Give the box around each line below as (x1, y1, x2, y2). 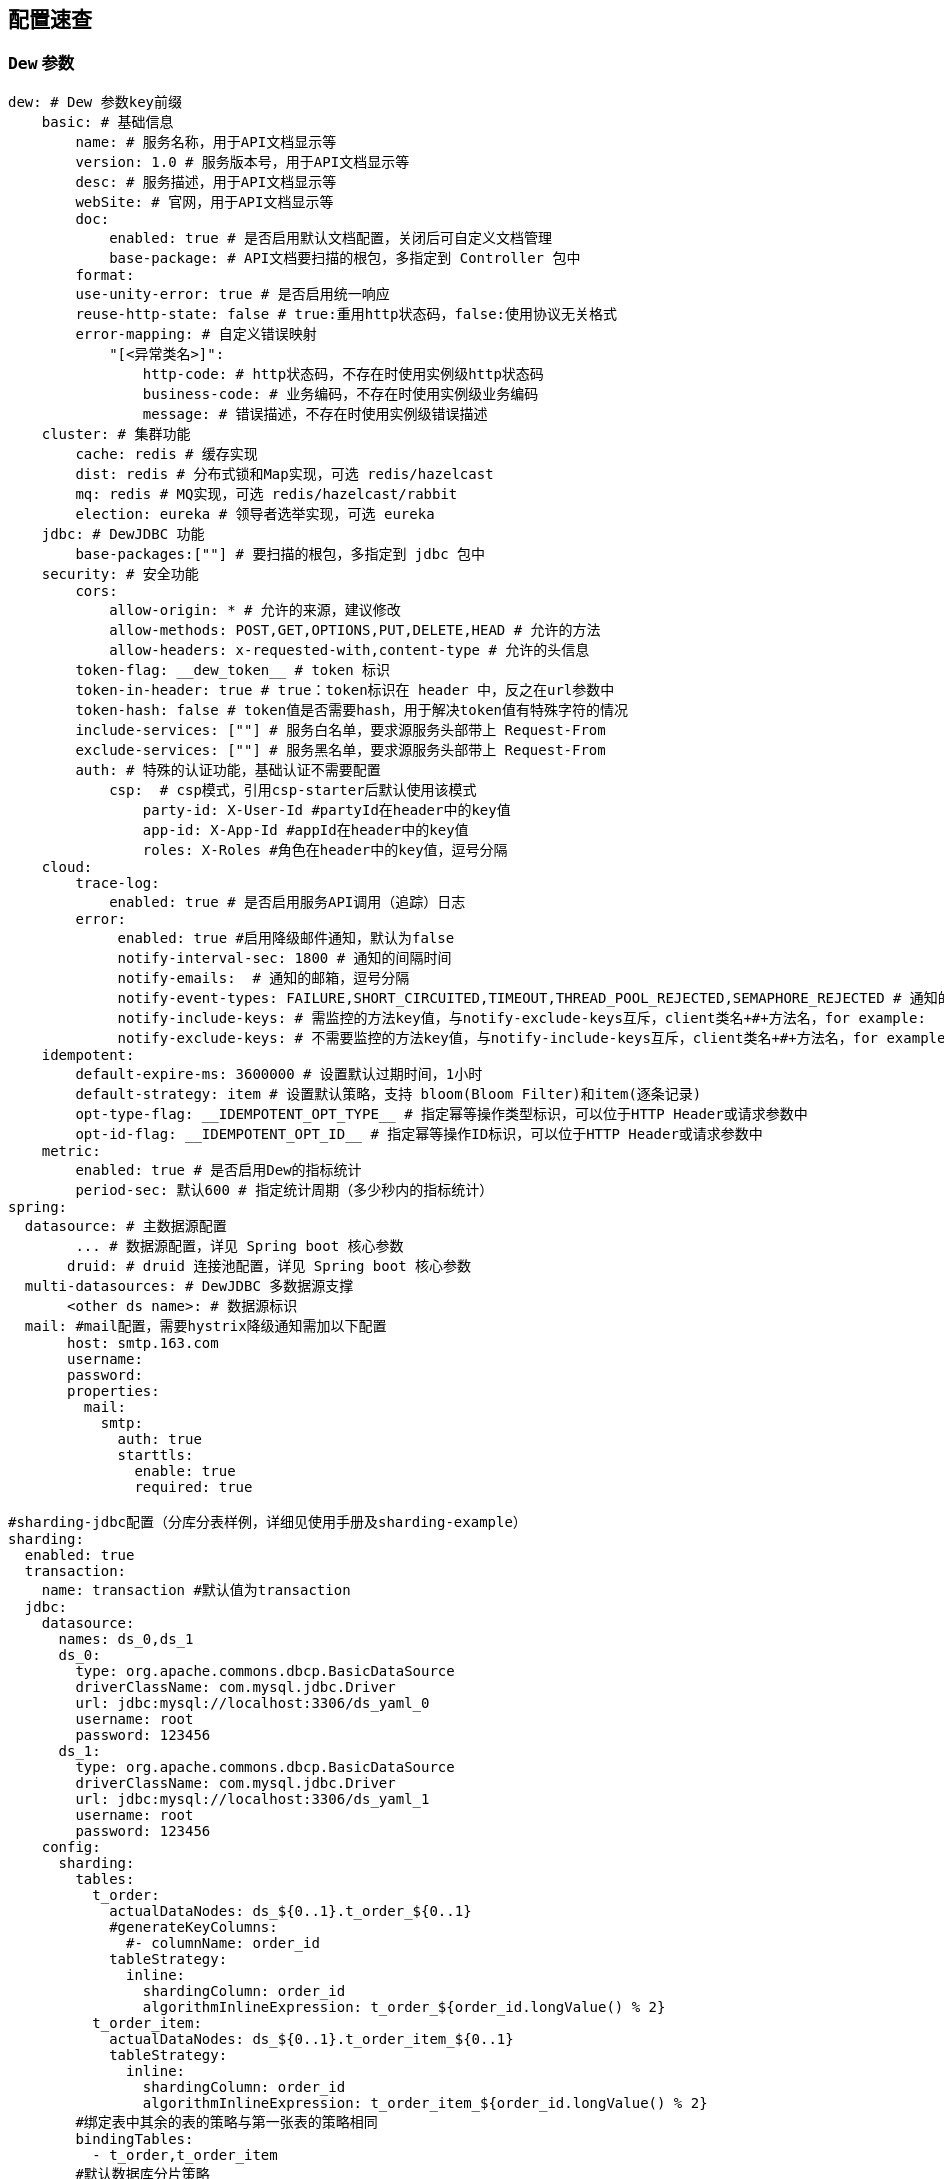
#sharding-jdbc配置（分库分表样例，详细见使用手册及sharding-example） (8, 1513, 527, 1530)
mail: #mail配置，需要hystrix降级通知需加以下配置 (24, 1317, 387, 1334)
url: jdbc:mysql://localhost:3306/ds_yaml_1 (75, 1790, 430, 1807)
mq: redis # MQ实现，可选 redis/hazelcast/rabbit (75, 485, 458, 502)
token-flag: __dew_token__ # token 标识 (75, 661, 391, 678)
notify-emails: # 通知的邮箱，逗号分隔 (117, 969, 410, 986)
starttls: (117, 1446, 194, 1463)
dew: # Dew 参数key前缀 (8, 93, 183, 110)
